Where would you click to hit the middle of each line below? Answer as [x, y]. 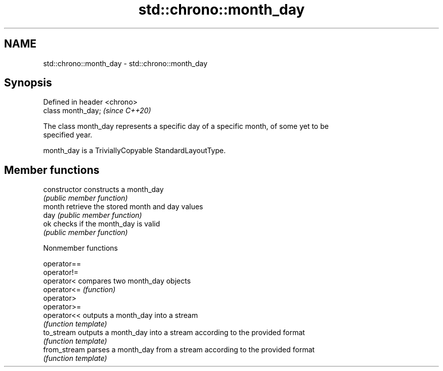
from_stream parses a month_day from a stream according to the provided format [179, 350]
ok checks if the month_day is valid [102, 224]
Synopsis [28, 83]
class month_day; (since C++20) [97, 111]
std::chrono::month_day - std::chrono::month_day [125, 63]
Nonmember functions [80, 248]
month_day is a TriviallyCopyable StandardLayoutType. [135, 151]
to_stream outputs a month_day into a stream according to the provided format [174, 333]
